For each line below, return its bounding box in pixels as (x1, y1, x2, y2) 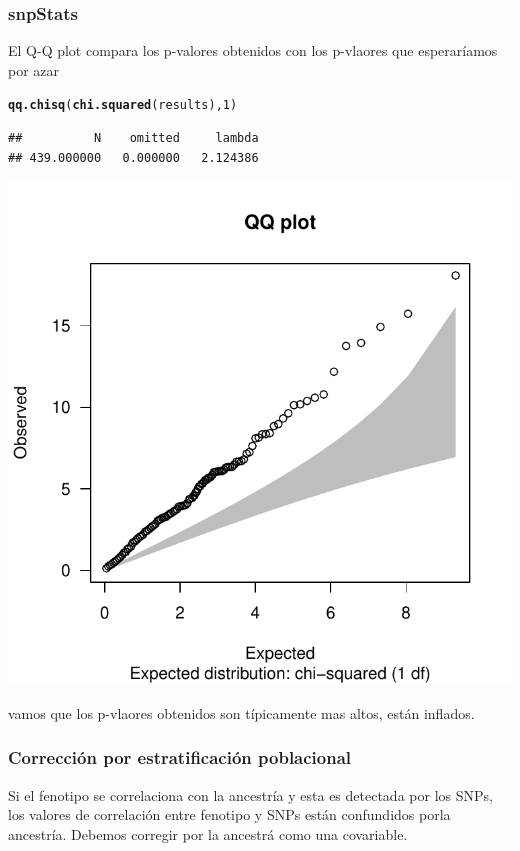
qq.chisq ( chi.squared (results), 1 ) (8, 98, 238, 113)
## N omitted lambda (8, 131, 259, 146)
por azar (8, 59, 60, 80)
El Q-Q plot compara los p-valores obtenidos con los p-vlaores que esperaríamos (8, 40, 498, 61)
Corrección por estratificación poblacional (8, 745, 352, 770)
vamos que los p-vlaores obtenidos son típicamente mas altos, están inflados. (8, 702, 475, 723)
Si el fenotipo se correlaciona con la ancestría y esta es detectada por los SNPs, (8, 784, 493, 805)
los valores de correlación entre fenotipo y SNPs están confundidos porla (8, 804, 451, 825)
